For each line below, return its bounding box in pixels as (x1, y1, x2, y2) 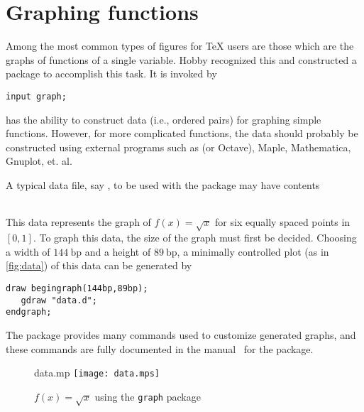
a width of (6, 244, 50, 259)
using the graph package (94, 389, 201, 403)
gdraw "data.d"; (21, 295, 97, 305)
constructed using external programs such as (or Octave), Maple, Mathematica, (6, 139, 351, 154)
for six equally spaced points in (215, 214, 351, 229)
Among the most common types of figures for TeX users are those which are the (6, 38, 354, 53)
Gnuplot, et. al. (6, 153, 72, 168)
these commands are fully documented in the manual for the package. (6, 341, 314, 356)
